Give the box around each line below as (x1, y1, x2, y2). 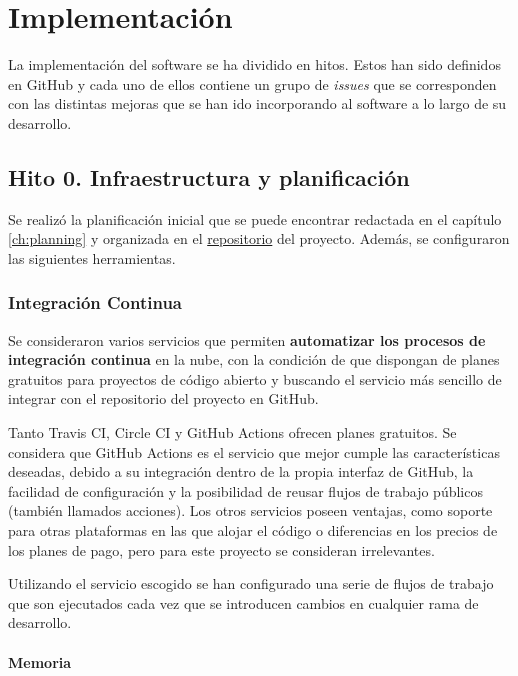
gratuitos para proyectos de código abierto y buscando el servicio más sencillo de (8, 368, 502, 389)
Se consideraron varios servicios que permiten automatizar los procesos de (8, 329, 486, 350)
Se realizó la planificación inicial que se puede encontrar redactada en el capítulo (8, 208, 502, 229)
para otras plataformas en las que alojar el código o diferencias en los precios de (8, 520, 498, 541)
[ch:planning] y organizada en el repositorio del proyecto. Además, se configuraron (8, 228, 510, 249)
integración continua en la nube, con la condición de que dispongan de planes (8, 349, 500, 370)
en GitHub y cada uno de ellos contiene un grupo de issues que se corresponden (8, 73, 497, 94)
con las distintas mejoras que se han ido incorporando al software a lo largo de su (8, 93, 507, 114)
